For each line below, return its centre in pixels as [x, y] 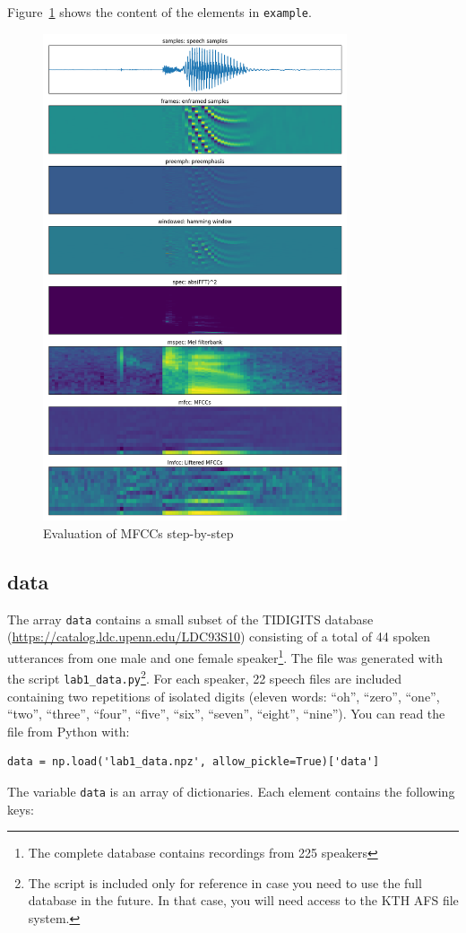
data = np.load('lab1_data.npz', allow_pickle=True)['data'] [194, 762]
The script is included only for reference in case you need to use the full [225, 882]
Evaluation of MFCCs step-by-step [138, 532]
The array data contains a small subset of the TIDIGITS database [190, 619]
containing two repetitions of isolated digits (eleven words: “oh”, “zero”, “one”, [224, 696]
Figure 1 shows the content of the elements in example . [160, 12]
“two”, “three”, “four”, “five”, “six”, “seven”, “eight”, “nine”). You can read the [226, 714]
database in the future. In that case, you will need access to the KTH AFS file [243, 900]
